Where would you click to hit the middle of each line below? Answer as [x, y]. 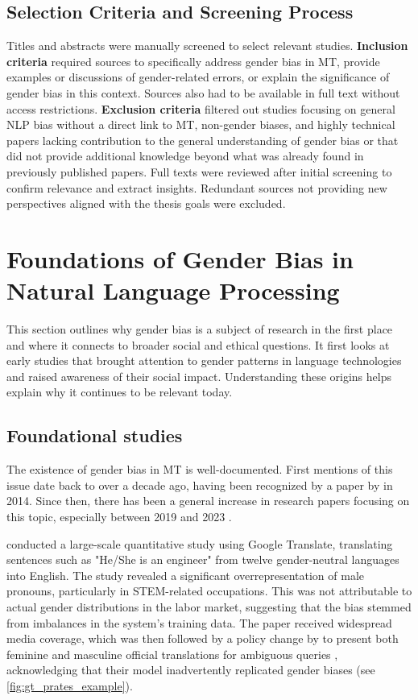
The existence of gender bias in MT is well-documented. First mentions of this [200, 469]
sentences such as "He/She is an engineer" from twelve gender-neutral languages [203, 559]
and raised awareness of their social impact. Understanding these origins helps [199, 376]
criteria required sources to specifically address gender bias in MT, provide [193, 61]
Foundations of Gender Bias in [180, 258]
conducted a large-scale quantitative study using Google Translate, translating [200, 543]
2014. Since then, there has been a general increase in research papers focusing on [208, 501]
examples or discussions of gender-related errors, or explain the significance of [198, 77]
